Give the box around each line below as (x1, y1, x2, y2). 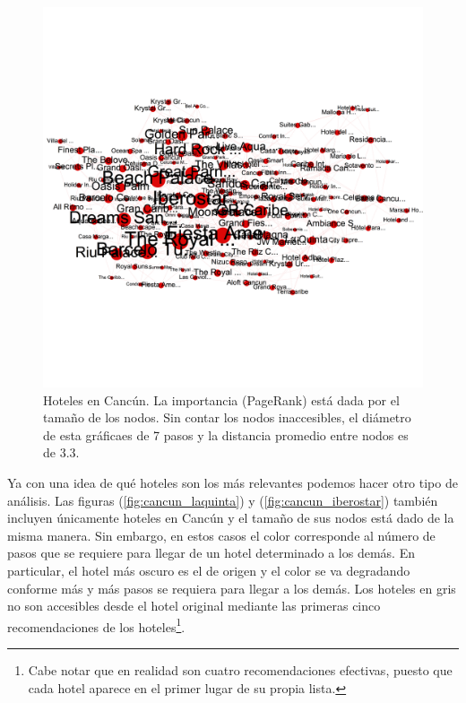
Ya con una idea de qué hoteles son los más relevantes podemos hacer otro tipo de (7, 473, 458, 491)
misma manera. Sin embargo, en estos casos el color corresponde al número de (7, 525, 436, 544)
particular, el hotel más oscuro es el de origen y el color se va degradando (7, 560, 410, 579)
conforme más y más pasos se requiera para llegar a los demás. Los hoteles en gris (7, 578, 456, 597)
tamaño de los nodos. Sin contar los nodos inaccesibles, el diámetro (43, 408, 411, 427)
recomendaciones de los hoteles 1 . (7, 614, 186, 636)
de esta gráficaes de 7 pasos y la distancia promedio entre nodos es (43, 425, 409, 444)
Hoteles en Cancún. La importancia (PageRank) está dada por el (43, 390, 400, 409)
